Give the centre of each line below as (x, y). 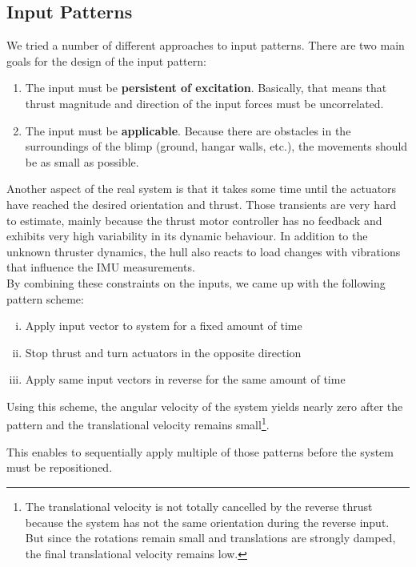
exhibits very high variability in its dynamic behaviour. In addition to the (187, 236)
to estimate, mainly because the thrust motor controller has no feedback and (194, 220)
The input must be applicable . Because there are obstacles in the (188, 130)
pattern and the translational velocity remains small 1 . (138, 424)
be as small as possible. (82, 161)
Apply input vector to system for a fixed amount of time (164, 326)
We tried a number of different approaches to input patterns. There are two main (206, 45)
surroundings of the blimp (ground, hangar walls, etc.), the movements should (216, 146)
